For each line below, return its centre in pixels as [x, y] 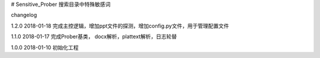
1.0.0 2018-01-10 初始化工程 [45, 47]
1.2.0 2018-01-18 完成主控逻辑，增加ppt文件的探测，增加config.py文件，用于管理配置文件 [120, 26]
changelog [24, 15]
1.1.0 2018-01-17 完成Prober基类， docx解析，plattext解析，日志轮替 [94, 37]
